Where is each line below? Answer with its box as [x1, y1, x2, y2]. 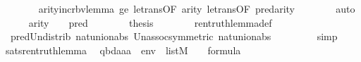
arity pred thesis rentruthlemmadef [28, 15, 272, 30]
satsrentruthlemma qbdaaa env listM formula [5, 42, 241, 57]
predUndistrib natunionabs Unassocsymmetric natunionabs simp [10, 29, 338, 44]
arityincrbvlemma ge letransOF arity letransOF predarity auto [38, 1, 355, 15]
